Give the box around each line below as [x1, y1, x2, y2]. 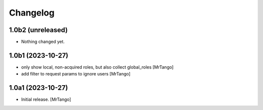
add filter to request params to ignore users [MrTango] [21, 71, 131, 77]
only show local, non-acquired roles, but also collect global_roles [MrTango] [21, 64, 174, 70]
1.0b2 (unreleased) [9, 26, 68, 34]
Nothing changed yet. [21, 39, 65, 45]
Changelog [9, 7, 55, 18]
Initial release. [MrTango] [21, 96, 72, 102]
